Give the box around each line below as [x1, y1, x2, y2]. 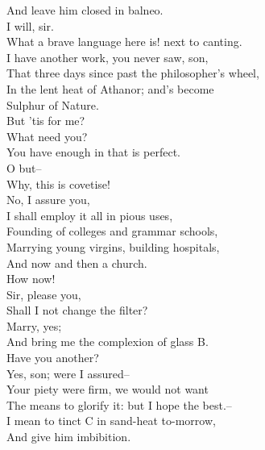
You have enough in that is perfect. [6, 144, 180, 160]
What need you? [6, 127, 88, 144]
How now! [6, 270, 56, 287]
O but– [6, 159, 42, 176]
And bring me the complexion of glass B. [6, 333, 209, 350]
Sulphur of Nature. [6, 96, 99, 113]
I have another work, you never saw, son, [6, 48, 209, 65]
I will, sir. [6, 17, 54, 34]
